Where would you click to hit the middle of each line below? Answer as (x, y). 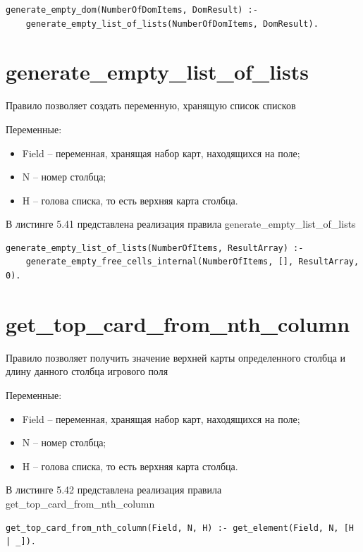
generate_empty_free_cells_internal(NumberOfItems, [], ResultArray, (192, 262)
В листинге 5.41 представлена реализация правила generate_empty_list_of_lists (181, 224)
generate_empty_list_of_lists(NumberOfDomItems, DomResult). (172, 24)
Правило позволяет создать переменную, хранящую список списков (151, 105)
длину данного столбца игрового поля (87, 371)
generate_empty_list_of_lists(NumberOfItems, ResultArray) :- (155, 248)
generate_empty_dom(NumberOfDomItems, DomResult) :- (132, 10)
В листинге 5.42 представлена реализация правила (114, 490)
